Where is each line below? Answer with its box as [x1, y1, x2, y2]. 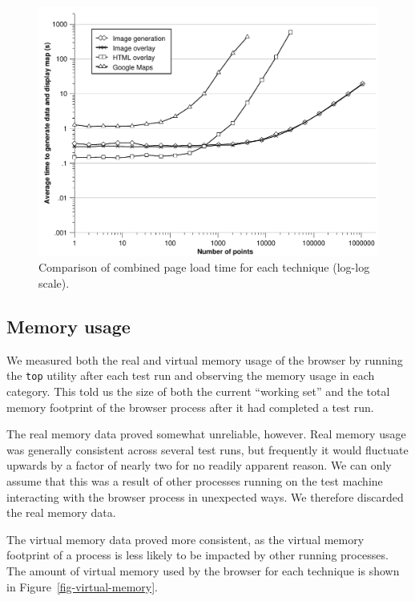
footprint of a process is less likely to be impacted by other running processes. [6, 547, 389, 563]
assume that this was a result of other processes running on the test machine [6, 472, 383, 489]
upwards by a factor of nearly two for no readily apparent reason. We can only [6, 457, 392, 474]
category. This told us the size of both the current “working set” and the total [6, 383, 390, 400]
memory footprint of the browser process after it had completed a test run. [6, 398, 374, 415]
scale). [38, 274, 70, 291]
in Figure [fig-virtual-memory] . [6, 578, 158, 595]
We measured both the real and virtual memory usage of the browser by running [6, 351, 403, 368]
